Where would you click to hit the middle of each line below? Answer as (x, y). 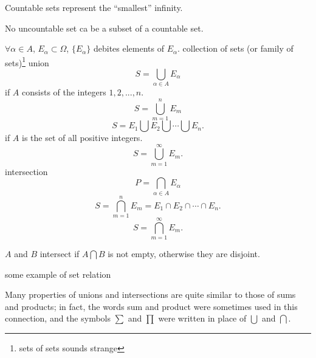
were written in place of (202, 318)
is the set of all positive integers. (82, 138)
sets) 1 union (27, 61)
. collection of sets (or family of (235, 48)
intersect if (60, 253)
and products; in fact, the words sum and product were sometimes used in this (151, 306)
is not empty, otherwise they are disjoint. (184, 253)
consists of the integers (64, 92)
